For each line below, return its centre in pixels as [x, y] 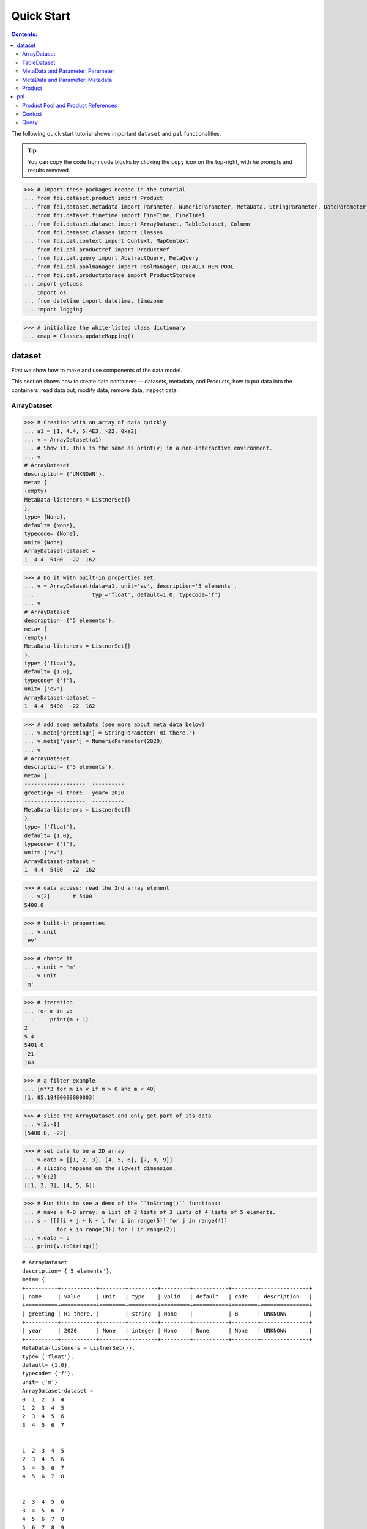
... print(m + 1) [57, 1019]
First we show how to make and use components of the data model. [97, 370]
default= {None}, [50, 525]
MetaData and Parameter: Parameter [68, 71]
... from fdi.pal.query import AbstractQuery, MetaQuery [111, 258]
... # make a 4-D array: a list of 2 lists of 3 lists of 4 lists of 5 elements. [150, 1212]
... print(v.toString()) [61, 1246]
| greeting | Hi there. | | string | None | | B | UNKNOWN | [167, 1314]
